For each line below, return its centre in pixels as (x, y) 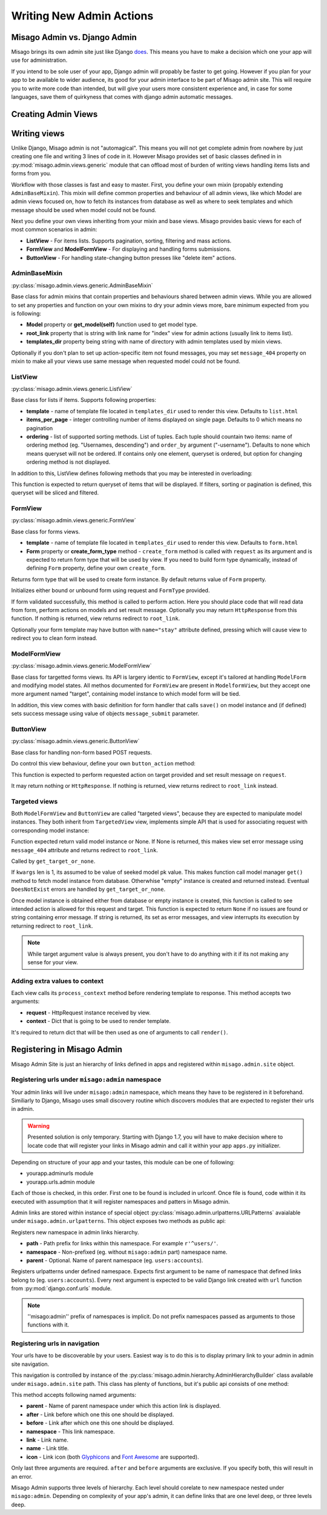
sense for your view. (53, 962)
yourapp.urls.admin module (61, 1182)
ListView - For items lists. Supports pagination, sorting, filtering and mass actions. (129, 241)
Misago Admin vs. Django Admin (74, 37)
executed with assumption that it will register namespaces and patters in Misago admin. (121, 1201)
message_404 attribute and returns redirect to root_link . (85, 850)
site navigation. (30, 1364)
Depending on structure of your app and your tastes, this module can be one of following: (123, 1162)
